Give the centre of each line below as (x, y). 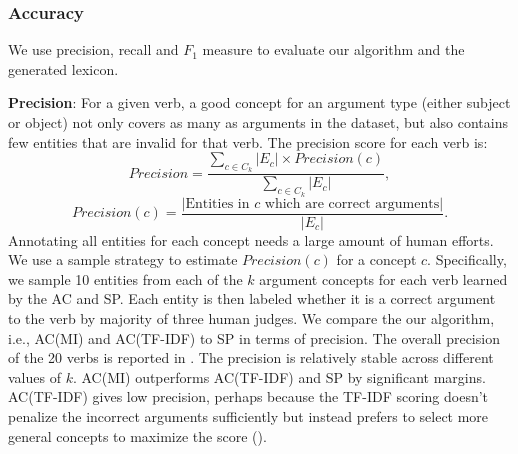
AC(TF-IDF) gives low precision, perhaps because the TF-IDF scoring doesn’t (248, 396)
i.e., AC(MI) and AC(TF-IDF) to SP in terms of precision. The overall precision (254, 337)
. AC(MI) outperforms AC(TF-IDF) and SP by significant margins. (279, 376)
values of (34, 376)
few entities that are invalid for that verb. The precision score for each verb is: (248, 141)
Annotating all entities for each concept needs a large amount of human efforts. (251, 239)
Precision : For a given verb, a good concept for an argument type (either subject (259, 102)
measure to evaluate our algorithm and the (333, 49)
